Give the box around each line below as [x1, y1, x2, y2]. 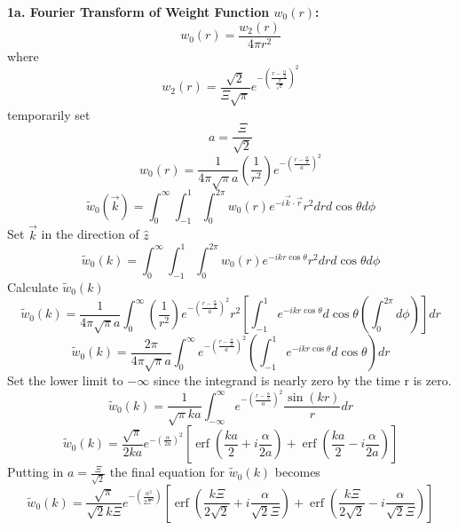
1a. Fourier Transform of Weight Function [7, 3, 270, 20]
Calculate [7, 277, 59, 296]
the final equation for [109, 463, 225, 481]
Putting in [7, 463, 64, 481]
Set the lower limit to [7, 371, 123, 390]
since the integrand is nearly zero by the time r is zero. [153, 371, 452, 390]
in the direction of [41, 225, 139, 243]
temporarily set [7, 105, 91, 123]
